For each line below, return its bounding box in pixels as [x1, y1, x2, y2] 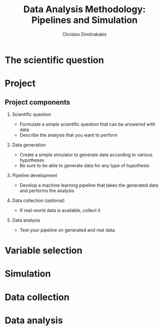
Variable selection [5, 245, 83, 256]
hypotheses [19, 157, 45, 163]
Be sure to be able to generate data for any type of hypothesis [19, 162, 150, 168]
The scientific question [5, 54, 104, 66]
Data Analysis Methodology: [23, 4, 146, 15]
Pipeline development [12, 172, 58, 178]
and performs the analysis [19, 187, 74, 194]
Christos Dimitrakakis [62, 31, 107, 37]
